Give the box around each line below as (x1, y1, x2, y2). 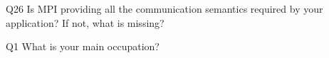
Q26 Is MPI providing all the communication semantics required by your (6, 1, 323, 16)
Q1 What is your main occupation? (6, 39, 160, 54)
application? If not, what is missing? (6, 15, 164, 30)
